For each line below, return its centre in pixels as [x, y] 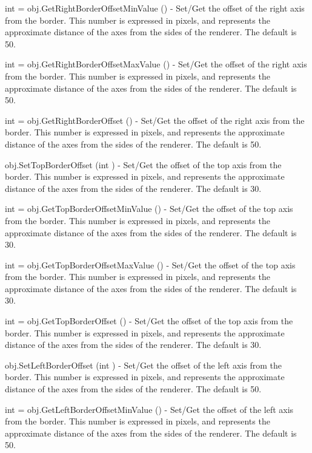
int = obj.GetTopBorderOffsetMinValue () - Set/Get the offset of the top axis [149, 209]
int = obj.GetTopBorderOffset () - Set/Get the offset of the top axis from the [149, 321]
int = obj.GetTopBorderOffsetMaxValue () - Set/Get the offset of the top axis [150, 264]
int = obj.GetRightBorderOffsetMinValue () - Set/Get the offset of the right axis [155, 8]
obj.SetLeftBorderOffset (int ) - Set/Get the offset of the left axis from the [143, 365]
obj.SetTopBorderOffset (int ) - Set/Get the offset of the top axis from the [143, 164]
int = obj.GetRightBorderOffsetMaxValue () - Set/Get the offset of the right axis [156, 64]
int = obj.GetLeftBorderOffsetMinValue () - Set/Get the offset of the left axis [149, 409]
